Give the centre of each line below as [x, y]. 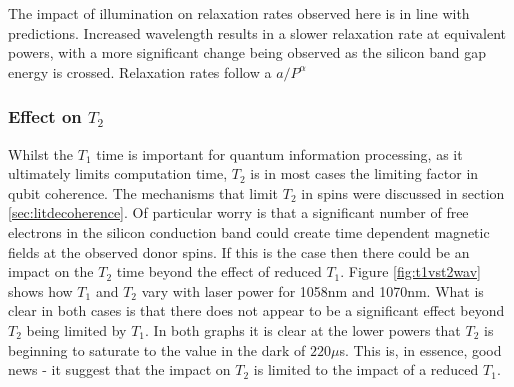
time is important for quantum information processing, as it [279, 153]
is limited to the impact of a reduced [366, 369]
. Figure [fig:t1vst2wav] [410, 271]
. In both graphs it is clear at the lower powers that [303, 329]
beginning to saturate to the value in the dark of [157, 349]
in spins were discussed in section [403, 192]
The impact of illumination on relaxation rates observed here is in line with [239, 13]
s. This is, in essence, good [420, 349]
